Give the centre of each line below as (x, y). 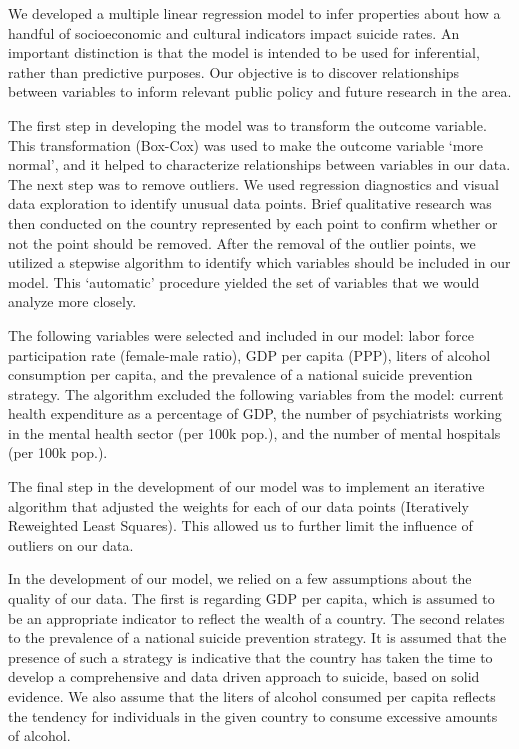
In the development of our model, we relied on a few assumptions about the (240, 578)
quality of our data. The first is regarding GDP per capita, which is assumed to (251, 598)
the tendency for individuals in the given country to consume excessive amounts (253, 715)
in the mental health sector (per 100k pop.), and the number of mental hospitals (254, 432)
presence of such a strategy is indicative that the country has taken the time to (250, 656)
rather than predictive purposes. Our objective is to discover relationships (234, 71)
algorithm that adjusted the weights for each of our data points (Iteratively (238, 505)
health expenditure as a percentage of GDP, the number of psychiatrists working (255, 413)
